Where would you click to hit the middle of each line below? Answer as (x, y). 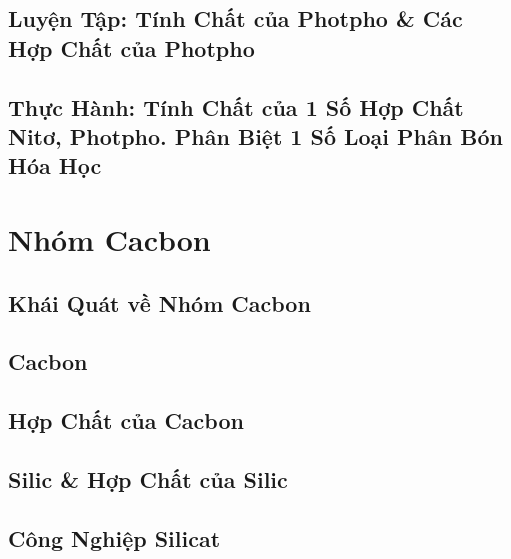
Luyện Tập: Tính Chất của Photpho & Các (235, 18)
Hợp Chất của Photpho (131, 47)
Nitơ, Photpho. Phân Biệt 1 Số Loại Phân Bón (255, 135)
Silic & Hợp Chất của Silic (148, 478)
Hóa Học (55, 165)
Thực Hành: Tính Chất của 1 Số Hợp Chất (236, 106)
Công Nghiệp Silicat (114, 537)
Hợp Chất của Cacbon (126, 420)
